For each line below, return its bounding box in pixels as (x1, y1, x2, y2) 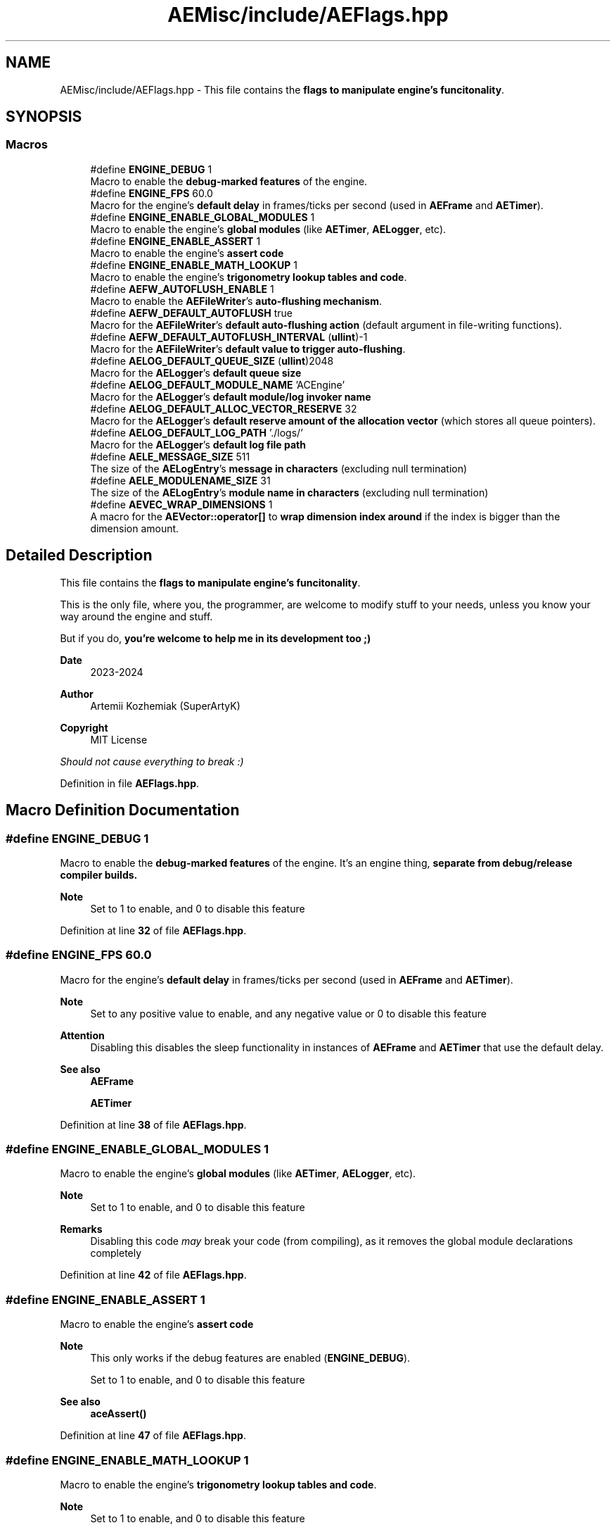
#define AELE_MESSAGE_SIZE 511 (90, 450, 250, 463)
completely (90, 1247, 142, 1260)
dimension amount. (90, 522, 179, 534)
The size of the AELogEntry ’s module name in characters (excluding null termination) (90, 486, 489, 498)
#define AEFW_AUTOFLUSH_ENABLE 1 (90, 282, 274, 295)
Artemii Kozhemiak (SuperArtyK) (90, 699, 240, 712)
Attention (60, 1029, 105, 1041)
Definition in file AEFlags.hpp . (60, 777, 200, 789)
